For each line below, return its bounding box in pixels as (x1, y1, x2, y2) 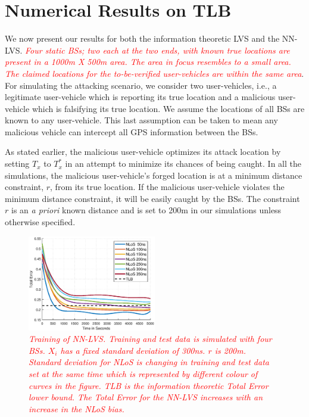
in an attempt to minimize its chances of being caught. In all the (65, 157, 301, 170)
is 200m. (214, 344, 246, 356)
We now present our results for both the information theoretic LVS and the (5, 32, 280, 45)
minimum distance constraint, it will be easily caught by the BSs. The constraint (5, 192, 300, 204)
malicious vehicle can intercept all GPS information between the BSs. (5, 125, 258, 138)
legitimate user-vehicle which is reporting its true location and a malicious (5, 91, 276, 103)
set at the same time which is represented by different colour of (29, 367, 258, 379)
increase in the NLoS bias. (29, 402, 124, 415)
